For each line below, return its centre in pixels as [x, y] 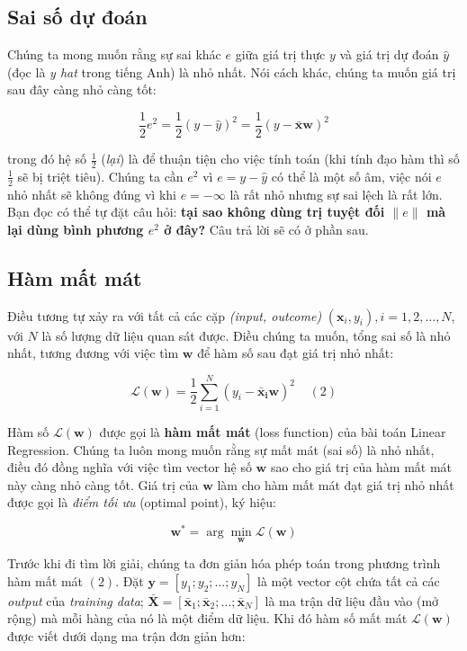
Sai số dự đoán [77, 17]
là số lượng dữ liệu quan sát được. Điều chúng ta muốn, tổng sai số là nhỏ [246, 335]
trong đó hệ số [47, 159]
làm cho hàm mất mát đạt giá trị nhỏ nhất [336, 484]
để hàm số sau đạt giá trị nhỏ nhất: [296, 353]
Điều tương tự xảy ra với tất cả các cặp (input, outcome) [165, 315]
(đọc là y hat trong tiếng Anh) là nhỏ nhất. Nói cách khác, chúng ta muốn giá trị [232, 71]
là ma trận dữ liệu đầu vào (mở [352, 600]
